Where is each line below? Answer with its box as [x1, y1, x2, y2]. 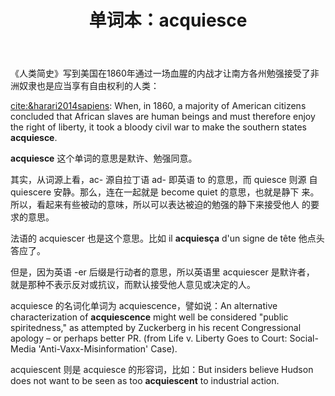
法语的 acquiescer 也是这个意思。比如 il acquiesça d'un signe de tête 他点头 [10, 232, 325, 245]
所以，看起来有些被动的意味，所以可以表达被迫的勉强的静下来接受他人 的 [10, 199, 311, 211]
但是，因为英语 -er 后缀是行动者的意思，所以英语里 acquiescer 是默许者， [10, 266, 315, 278]
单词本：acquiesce [88, 9, 248, 32]
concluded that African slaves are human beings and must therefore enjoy [10, 111, 316, 123]
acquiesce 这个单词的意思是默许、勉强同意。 [10, 152, 198, 165]
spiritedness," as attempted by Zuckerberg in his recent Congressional [10, 322, 302, 334]
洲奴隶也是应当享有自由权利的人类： [10, 80, 160, 92]
